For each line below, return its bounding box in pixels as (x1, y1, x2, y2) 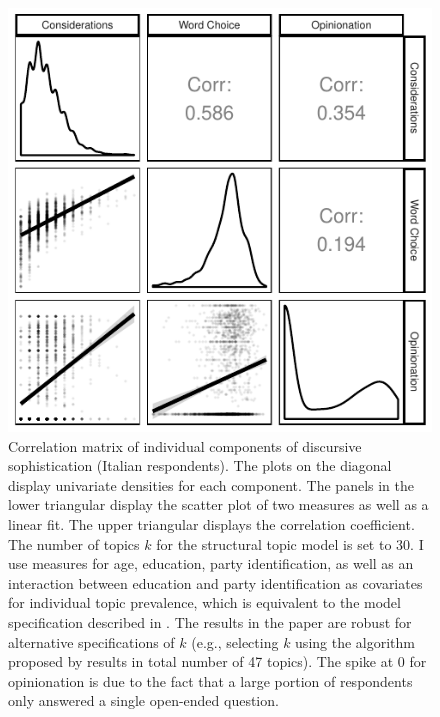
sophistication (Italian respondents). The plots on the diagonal (8, 455, 392, 476)
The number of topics (8, 533, 140, 554)
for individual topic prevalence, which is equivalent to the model (8, 592, 401, 613)
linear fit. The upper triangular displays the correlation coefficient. (8, 513, 415, 534)
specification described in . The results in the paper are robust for (8, 611, 412, 632)
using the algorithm (295, 631, 415, 652)
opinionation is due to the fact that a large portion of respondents (8, 670, 413, 691)
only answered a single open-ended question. (8, 690, 279, 711)
